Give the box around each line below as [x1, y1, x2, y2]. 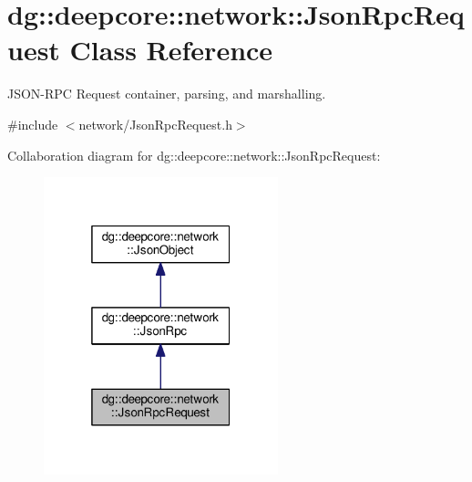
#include [7, 114, 58, 133]
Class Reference [69, 31, 273, 68]
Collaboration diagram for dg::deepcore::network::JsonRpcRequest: [7, 145, 381, 164]
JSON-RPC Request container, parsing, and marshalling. [7, 84, 326, 103]
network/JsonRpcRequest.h [78, 114, 232, 133]
